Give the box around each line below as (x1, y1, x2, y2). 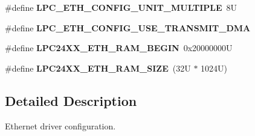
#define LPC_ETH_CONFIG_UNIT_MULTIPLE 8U (5, 1, 237, 13)
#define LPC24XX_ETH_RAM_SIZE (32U (5, 61, 191, 74)
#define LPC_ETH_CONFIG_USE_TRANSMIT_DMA (5, 21, 251, 34)
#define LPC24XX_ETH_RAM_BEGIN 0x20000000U (5, 42, 233, 54)
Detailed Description (5, 91, 137, 110)
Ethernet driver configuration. (5, 119, 116, 132)
